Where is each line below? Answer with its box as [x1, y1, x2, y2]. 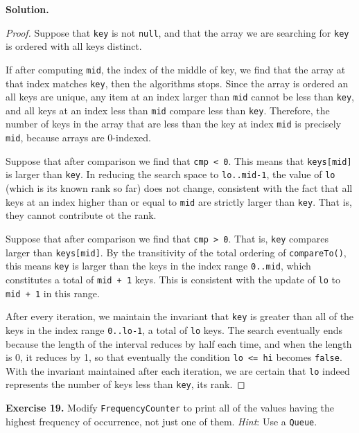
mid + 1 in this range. [6, 285, 100, 300]
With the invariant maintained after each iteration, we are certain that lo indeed [6, 363, 350, 378]
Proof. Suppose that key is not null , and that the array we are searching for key [6, 25, 349, 39]
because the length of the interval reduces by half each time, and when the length [6, 336, 352, 351]
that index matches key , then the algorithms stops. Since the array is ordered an [6, 76, 349, 90]
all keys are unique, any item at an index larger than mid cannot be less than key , [6, 89, 355, 104]
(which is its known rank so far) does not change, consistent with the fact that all [6, 181, 353, 195]
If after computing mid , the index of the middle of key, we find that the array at [6, 62, 346, 76]
